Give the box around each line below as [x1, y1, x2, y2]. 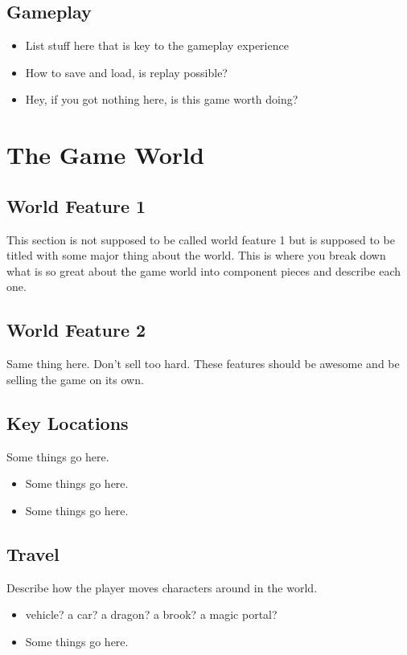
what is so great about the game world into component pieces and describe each [6, 262, 401, 279]
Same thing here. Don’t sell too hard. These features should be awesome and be [6, 355, 400, 372]
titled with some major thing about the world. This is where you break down [6, 247, 386, 264]
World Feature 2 [6, 317, 146, 342]
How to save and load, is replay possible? [25, 63, 228, 80]
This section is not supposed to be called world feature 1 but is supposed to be [6, 231, 395, 248]
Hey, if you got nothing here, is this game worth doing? [25, 91, 298, 108]
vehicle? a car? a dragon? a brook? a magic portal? [25, 606, 277, 623]
